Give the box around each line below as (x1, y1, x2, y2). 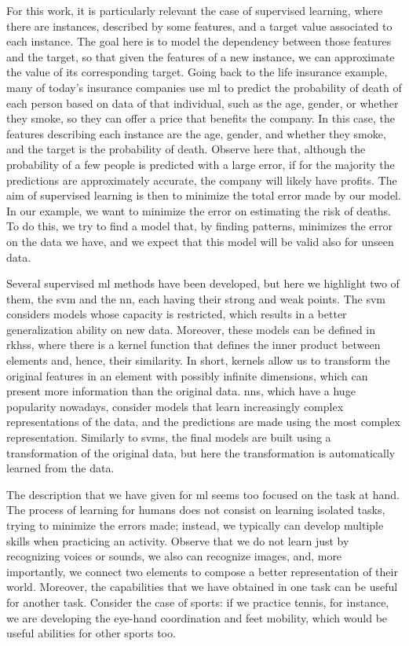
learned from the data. (6, 460, 115, 476)
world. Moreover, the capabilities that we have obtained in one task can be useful (6, 578, 398, 595)
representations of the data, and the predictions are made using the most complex (6, 413, 400, 430)
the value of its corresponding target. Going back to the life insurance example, (6, 64, 388, 80)
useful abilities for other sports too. (6, 625, 176, 641)
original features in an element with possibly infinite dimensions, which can (6, 367, 368, 384)
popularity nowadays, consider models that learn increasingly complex (6, 398, 344, 414)
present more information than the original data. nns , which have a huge (6, 383, 356, 399)
